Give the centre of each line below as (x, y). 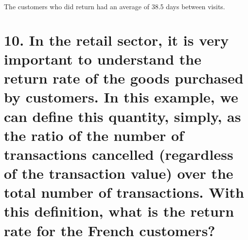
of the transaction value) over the (119, 173)
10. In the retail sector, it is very (116, 40)
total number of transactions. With (124, 192)
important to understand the (103, 59)
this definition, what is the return (119, 211)
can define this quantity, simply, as (123, 116)
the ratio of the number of (94, 135)
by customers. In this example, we (121, 97)
